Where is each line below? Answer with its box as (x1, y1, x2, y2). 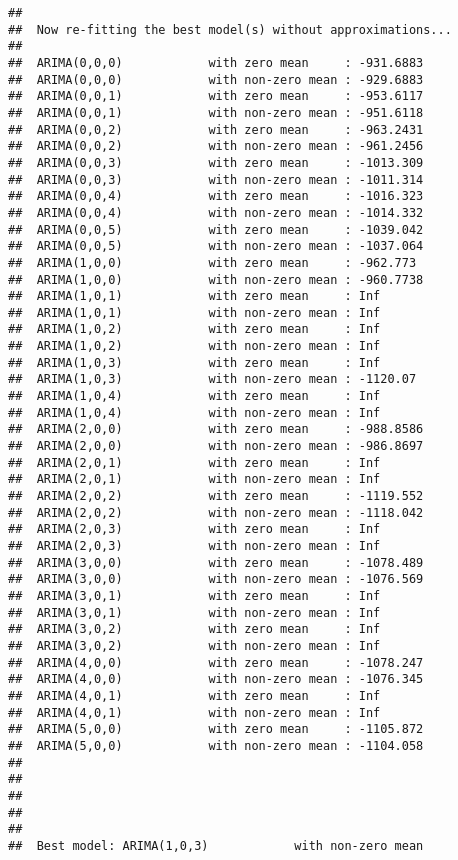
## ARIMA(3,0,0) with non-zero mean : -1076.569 (8, 572, 424, 587)
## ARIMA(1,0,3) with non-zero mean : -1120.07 (8, 372, 417, 387)
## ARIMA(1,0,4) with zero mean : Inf (8, 389, 381, 404)
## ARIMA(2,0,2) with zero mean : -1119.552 (8, 489, 424, 504)
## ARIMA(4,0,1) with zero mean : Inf (8, 688, 381, 703)
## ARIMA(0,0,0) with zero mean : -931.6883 (8, 55, 424, 70)
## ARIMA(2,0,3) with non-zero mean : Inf (8, 539, 381, 553)
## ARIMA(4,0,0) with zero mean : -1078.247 (8, 655, 424, 670)
